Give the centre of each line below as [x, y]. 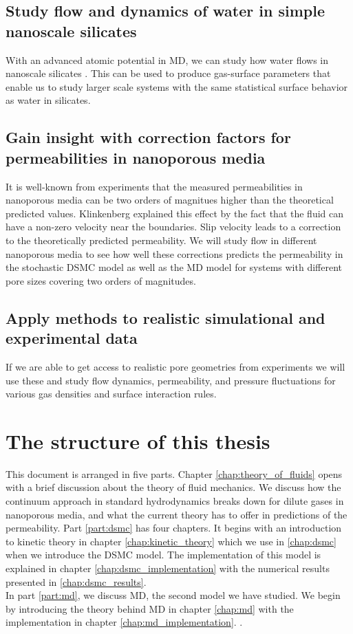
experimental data [72, 338]
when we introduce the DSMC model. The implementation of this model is [163, 555]
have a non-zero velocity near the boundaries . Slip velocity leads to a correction [173, 227]
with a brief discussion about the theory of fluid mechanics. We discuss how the [173, 487]
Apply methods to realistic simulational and [165, 317]
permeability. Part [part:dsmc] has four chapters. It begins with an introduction [174, 528]
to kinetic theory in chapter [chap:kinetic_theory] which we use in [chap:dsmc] [171, 541]
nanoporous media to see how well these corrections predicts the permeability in [174, 253]
